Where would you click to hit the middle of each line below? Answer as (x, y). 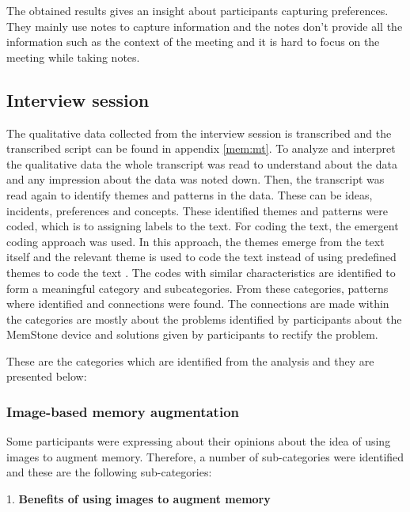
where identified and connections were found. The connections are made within (198, 303)
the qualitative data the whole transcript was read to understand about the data (202, 163)
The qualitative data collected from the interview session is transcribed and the (199, 133)
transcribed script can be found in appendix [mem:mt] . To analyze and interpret (201, 148)
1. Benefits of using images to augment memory (139, 499)
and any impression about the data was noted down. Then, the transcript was (196, 179)
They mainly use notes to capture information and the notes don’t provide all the (205, 26)
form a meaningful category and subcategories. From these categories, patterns (197, 288)
